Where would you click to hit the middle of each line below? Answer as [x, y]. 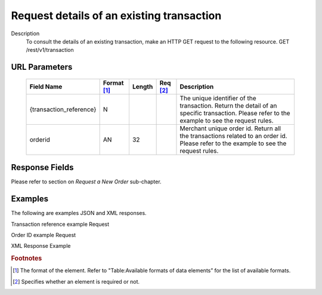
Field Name [46, 87]
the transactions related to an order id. [233, 136]
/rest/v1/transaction [50, 50]
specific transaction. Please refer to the [235, 113]
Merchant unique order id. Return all [230, 128]
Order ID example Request [44, 235]
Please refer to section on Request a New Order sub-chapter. [86, 182]
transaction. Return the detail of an [228, 106]
